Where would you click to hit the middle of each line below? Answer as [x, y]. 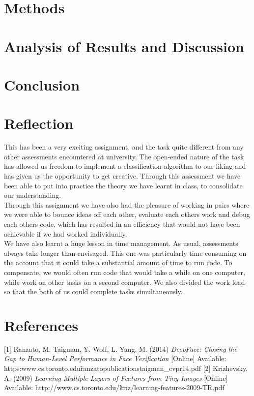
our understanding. [33, 195]
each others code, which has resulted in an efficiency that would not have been [122, 224]
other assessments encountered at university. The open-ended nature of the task [124, 156]
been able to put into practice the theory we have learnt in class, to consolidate [123, 185]
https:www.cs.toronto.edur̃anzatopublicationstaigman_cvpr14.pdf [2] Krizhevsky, [126, 368]
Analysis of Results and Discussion [124, 46]
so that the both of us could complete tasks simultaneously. [93, 291]
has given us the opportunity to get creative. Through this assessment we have [122, 176]
